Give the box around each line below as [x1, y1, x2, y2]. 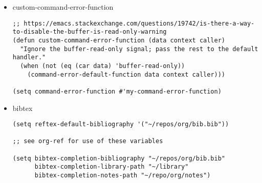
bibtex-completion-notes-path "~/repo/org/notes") [34, 172, 211, 179]
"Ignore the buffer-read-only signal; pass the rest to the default [20, 45, 258, 53]
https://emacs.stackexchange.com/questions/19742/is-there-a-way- [24, 19, 255, 27]
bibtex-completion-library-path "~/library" [34, 163, 189, 171]
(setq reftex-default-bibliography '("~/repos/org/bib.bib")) [12, 121, 229, 128]
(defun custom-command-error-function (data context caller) [12, 36, 226, 44]
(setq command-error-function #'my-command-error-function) [12, 87, 222, 95]
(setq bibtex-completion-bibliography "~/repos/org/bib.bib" [12, 154, 226, 162]
